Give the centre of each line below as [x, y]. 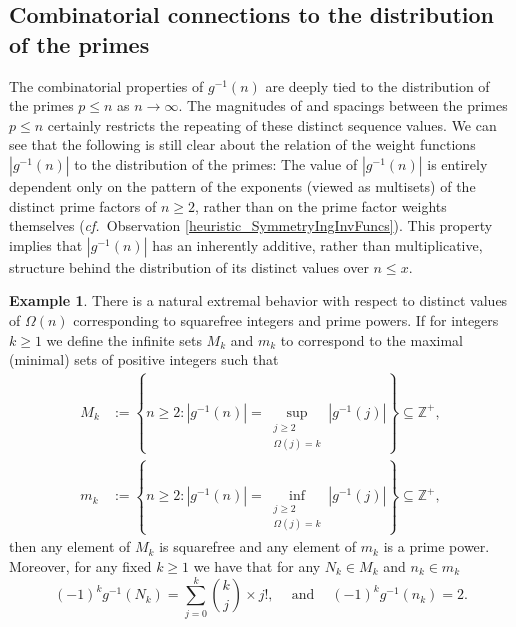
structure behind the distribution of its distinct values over [189, 266]
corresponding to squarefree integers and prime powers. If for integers [286, 319]
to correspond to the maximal [371, 339]
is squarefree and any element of [258, 546]
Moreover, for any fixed [80, 566]
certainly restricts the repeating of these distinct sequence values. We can [272, 124]
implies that [46, 244]
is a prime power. [436, 546]
